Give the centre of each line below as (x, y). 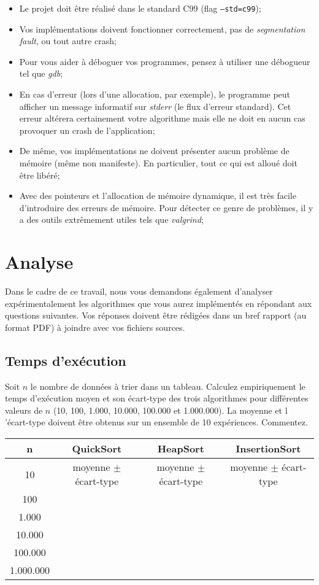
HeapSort (181, 449)
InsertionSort (268, 449)
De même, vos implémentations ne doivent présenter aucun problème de (154, 151)
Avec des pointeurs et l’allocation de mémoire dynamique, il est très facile (158, 196)
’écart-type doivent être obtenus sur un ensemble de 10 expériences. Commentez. (156, 422)
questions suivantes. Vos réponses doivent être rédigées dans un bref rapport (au (156, 315)
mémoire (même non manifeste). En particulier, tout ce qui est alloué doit (158, 163)
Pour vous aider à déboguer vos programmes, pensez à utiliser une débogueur (165, 61)
